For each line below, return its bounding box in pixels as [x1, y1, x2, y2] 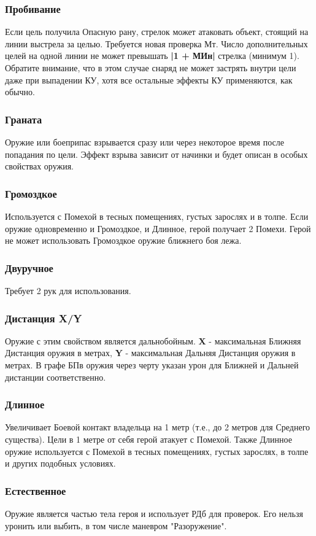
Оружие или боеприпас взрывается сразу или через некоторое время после [5, 136, 284, 148]
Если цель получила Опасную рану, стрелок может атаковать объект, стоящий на [5, 25, 309, 38]
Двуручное [5, 260, 53, 275]
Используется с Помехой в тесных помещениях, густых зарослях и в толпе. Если [5, 210, 309, 222]
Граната [5, 111, 42, 126]
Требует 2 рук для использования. [5, 284, 131, 297]
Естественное [5, 483, 66, 498]
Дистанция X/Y [5, 310, 82, 325]
